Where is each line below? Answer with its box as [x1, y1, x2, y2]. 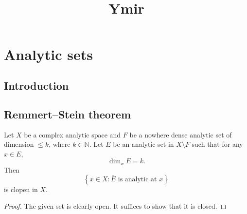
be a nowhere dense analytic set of [129, 129, 232, 139]
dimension [4, 139, 34, 149]
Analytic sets [4, 44, 93, 64]
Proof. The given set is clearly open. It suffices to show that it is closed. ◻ [4, 200, 227, 211]
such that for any [192, 139, 243, 149]
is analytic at [118, 176, 157, 183]
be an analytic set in [113, 139, 174, 149]
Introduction [4, 78, 69, 93]
